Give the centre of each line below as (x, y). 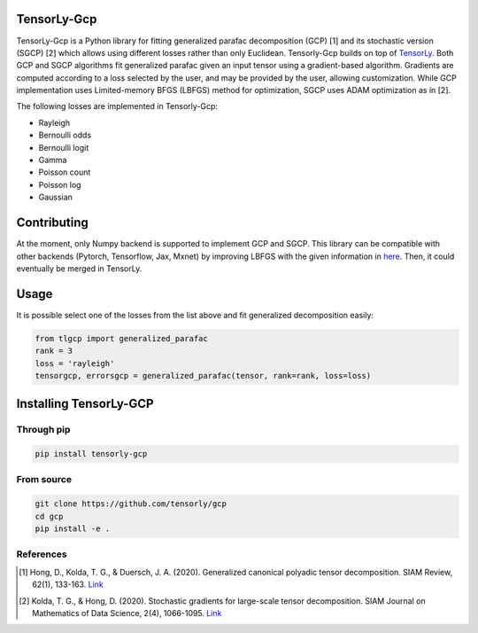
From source (44, 480)
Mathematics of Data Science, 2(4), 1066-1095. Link (127, 613)
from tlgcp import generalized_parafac (121, 338)
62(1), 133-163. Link (68, 584)
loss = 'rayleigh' (75, 363)
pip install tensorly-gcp (91, 454)
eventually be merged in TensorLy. (79, 268)
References (42, 554)
